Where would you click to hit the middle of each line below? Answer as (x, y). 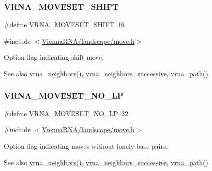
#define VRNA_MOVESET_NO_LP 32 (66, 113)
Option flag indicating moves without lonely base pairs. (86, 146)
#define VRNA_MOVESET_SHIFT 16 (64, 25)
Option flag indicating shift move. (54, 57)
